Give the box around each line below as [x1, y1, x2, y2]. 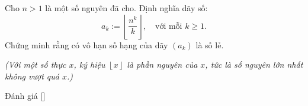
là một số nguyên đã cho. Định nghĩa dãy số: [45, 2, 208, 14]
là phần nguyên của [127, 58, 198, 71]
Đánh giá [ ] [5, 90, 46, 102]
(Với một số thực [5, 58, 66, 71]
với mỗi [155, 22, 182, 31]
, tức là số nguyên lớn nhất [205, 58, 303, 71]
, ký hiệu [73, 58, 105, 71]
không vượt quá [5, 69, 59, 82]
